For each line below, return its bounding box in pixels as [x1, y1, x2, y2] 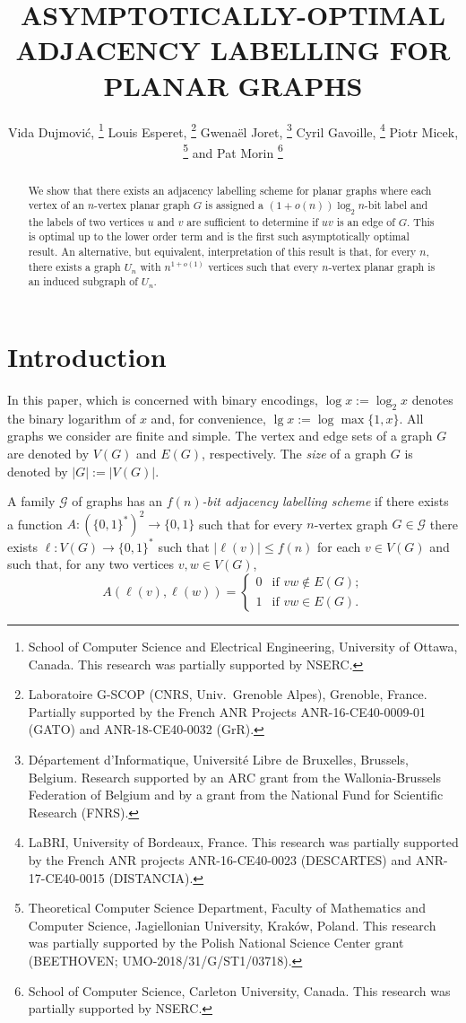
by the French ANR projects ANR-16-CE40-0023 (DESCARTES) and [28, 850, 411, 869]
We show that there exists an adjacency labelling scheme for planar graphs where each [28, 182, 432, 197]
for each [317, 537, 361, 555]
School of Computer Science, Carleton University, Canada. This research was [28, 981, 451, 1000]
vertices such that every [208, 258, 319, 274]
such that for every [198, 514, 303, 533]
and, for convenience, [151, 408, 266, 427]
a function [7, 514, 63, 533]
